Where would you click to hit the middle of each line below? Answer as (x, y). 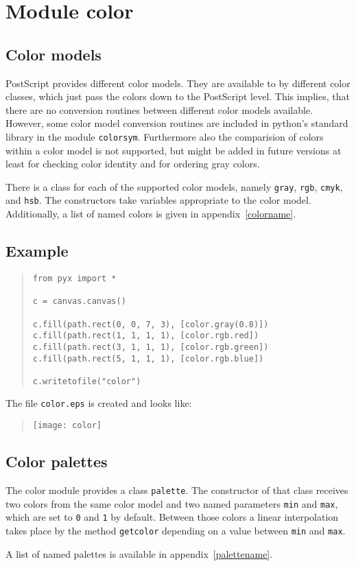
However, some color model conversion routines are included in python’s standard (177, 123)
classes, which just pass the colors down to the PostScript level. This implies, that (178, 96)
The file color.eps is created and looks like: (99, 403)
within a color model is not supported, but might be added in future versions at (174, 150)
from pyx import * (74, 278)
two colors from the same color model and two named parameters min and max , (172, 503)
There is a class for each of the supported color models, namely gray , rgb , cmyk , (174, 186)
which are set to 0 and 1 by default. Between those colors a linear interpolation (172, 517)
